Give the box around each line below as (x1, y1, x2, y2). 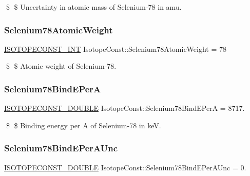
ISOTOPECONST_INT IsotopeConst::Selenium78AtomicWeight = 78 (4, 43, 227, 54)
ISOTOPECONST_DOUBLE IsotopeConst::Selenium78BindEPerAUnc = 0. (4, 162, 246, 172)
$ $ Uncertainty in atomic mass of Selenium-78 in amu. (6, 2, 182, 12)
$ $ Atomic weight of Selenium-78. (6, 61, 117, 71)
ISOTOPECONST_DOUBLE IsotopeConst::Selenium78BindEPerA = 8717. (4, 103, 245, 113)
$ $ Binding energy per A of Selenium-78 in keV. (6, 120, 161, 130)
